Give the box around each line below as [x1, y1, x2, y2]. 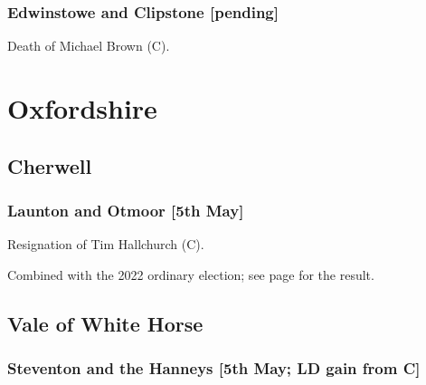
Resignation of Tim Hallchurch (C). [7, 235, 204, 254]
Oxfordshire [7, 90, 157, 126]
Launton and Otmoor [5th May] [7, 198, 244, 221]
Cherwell [7, 151, 92, 179]
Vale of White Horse [7, 309, 204, 337]
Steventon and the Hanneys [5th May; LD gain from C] [7, 357, 421, 380]
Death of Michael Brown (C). [7, 36, 170, 55]
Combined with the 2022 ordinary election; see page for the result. [7, 265, 374, 284]
